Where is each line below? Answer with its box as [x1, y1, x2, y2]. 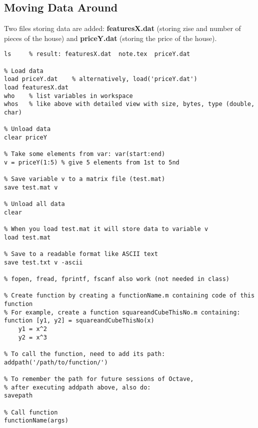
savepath [4, 392, 33, 399]
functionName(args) [4, 417, 68, 424]
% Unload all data [4, 200, 65, 208]
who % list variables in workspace [4, 92, 133, 99]
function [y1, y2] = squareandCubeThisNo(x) [4, 317, 154, 324]
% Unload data [4, 125, 51, 133]
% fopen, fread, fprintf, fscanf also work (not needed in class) [4, 275, 230, 283]
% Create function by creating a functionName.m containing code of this [4, 292, 255, 299]
